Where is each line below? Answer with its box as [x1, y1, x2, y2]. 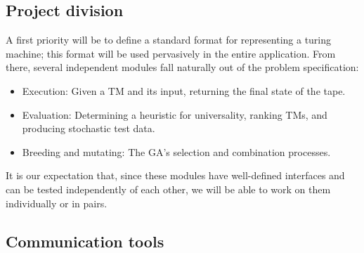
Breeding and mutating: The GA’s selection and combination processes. [22, 144, 331, 159]
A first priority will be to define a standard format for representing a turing [6, 32, 332, 47]
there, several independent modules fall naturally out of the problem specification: [6, 60, 359, 74]
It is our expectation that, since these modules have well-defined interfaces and [6, 168, 345, 183]
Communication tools [6, 230, 164, 252]
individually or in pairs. [6, 195, 108, 210]
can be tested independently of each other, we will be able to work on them [6, 181, 331, 196]
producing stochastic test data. [22, 121, 155, 136]
